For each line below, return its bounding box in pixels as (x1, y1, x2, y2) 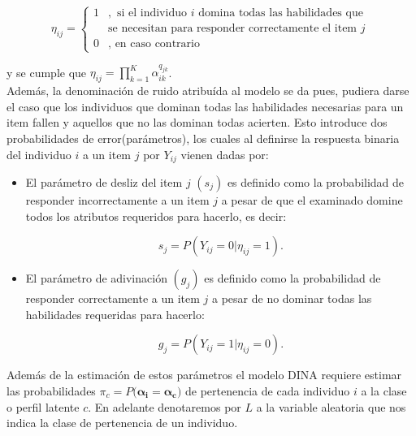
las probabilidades (6, 382, 96, 399)
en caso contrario (115, 38, 200, 50)
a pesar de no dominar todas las (212, 290, 372, 307)
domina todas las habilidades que (198, 7, 363, 19)
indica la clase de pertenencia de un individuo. (6, 414, 238, 431)
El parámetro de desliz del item (25, 173, 183, 190)
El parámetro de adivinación (25, 270, 167, 287)
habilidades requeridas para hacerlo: (25, 305, 205, 322)
